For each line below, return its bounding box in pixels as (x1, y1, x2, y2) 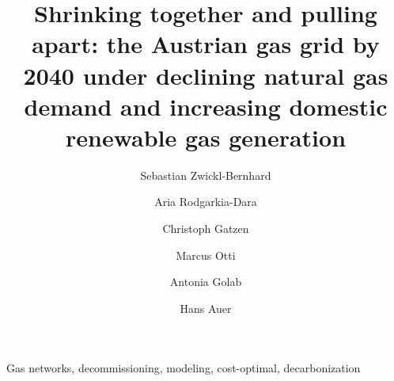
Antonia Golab (169, 273, 242, 290)
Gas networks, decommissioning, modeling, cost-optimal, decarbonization (6, 360, 361, 376)
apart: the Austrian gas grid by (32, 28, 380, 60)
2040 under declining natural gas (23, 59, 388, 91)
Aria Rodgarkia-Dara (154, 193, 257, 210)
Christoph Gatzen (162, 220, 249, 237)
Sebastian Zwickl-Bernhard (140, 166, 271, 183)
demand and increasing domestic (24, 90, 388, 122)
